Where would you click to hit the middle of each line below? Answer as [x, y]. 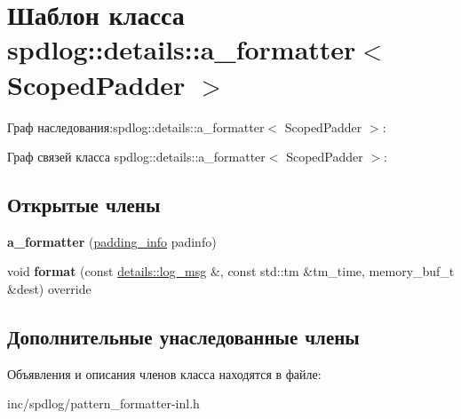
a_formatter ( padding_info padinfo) [112, 241]
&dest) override [49, 289]
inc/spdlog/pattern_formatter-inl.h [103, 403]
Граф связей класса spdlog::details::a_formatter [136, 157]
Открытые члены [84, 205]
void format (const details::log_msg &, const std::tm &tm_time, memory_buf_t [231, 271]
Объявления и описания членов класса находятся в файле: [164, 373]
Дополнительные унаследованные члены [183, 337]
